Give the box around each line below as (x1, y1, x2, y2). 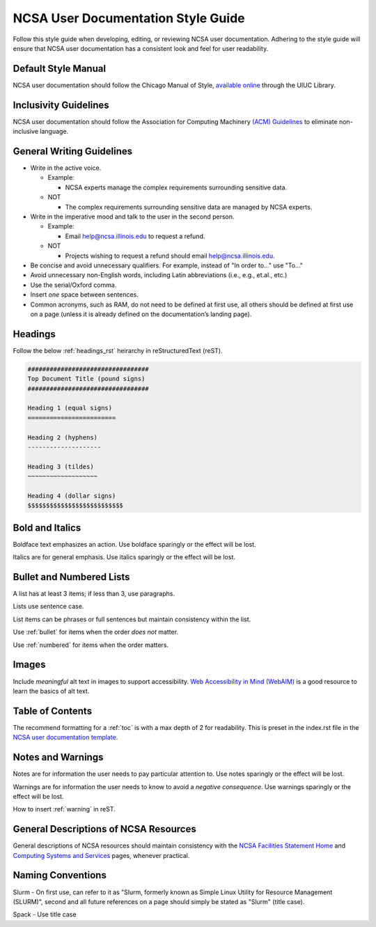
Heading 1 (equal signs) (27, 404, 113, 412)
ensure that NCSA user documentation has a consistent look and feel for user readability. (13, 44, 269, 52)
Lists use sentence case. (13, 602, 84, 611)
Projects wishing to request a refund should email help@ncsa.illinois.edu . (65, 251, 275, 260)
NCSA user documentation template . (13, 733, 118, 742)
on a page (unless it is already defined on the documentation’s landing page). (30, 310, 252, 318)
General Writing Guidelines (13, 145, 133, 157)
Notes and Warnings (13, 751, 104, 763)
